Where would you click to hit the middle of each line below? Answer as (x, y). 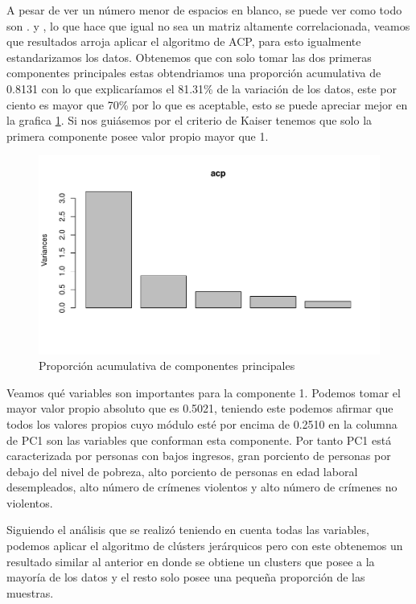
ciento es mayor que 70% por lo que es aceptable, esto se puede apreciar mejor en (207, 104)
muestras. (30, 592)
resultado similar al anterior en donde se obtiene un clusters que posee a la (191, 561)
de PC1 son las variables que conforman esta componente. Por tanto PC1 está (199, 440)
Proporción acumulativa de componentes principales (167, 366)
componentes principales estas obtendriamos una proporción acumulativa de (194, 73)
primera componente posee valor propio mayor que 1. (138, 136)
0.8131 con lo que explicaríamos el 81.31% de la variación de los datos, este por (202, 88)
